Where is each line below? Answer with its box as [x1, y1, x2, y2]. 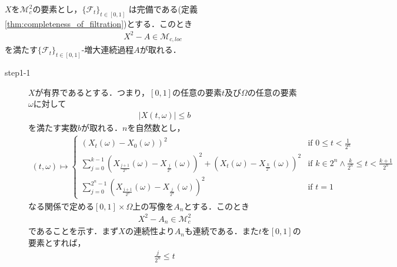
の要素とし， [32, 3, 82, 15]
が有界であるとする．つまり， [35, 86, 150, 98]
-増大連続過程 [81, 43, 134, 56]
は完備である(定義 [128, 3, 198, 15]
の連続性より [125, 225, 175, 237]
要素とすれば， [28, 236, 86, 248]
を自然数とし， [127, 121, 185, 134]
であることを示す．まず [28, 225, 119, 237]
